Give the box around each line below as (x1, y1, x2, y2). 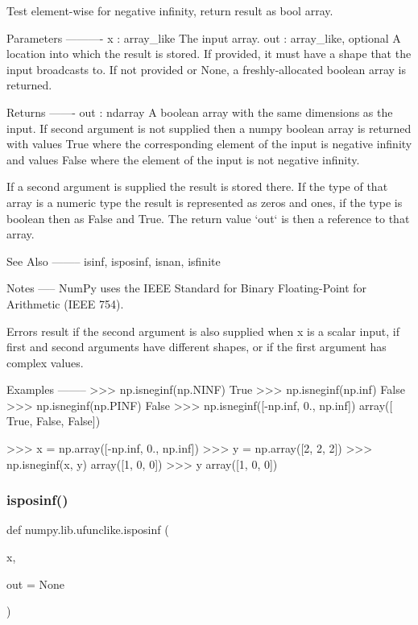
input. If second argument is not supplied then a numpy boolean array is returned (6, 119, 412, 136)
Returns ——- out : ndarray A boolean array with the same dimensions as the (6, 103, 393, 120)
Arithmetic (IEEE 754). (6, 295, 124, 312)
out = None (6, 575, 64, 592)
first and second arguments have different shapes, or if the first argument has (6, 338, 387, 355)
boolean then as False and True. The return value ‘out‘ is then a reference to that (6, 209, 410, 226)
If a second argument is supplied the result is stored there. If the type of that (6, 178, 388, 195)
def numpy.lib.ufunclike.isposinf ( (6, 521, 169, 538)
